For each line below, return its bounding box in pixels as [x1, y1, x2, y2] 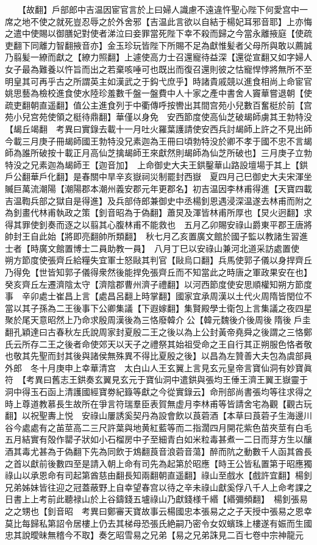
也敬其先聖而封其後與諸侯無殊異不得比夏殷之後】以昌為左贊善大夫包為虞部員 [5, 349, 312, 362]
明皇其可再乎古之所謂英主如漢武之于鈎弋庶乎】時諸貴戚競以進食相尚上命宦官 [5, 74, 312, 87]
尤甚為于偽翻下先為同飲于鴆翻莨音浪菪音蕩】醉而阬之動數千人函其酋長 [30, 444, 312, 457]
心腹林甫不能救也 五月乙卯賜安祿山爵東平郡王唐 [107, 218, 304, 230]
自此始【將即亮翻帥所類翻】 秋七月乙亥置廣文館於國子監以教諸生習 [30, 230, 299, 243]
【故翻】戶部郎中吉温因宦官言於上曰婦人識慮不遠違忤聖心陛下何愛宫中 [21, 3, 299, 15]
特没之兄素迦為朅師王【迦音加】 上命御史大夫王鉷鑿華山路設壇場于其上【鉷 [5, 158, 308, 171]
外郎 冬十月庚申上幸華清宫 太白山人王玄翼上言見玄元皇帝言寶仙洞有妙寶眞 [5, 361, 312, 374]
